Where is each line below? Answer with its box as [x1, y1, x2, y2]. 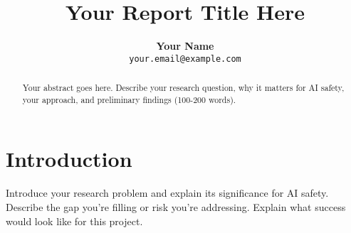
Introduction [6, 144, 132, 173]
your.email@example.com [129, 53, 241, 64]
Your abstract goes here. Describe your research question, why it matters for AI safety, [22, 82, 345, 94]
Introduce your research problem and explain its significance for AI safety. [6, 185, 329, 200]
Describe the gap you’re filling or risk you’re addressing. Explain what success [6, 200, 346, 215]
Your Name [156, 38, 214, 53]
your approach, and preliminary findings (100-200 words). [22, 93, 236, 105]
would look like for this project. [6, 213, 143, 228]
